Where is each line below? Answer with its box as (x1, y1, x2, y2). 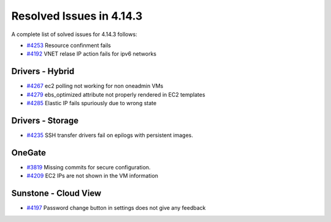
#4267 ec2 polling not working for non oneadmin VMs (26, 83, 164, 90)
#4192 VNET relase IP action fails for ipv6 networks (26, 50, 156, 57)
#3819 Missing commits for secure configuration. (26, 163, 151, 171)
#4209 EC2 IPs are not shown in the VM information (26, 172, 159, 180)
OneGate (11, 147, 46, 158)
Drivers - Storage (11, 115, 79, 125)
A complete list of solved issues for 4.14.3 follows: (11, 31, 137, 38)
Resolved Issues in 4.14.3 (11, 9, 143, 23)
